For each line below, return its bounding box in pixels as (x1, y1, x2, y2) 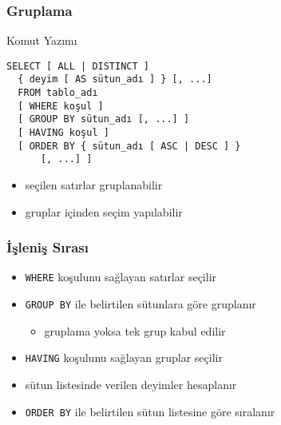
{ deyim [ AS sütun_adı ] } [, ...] (18, 73, 212, 85)
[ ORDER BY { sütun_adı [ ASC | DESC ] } (18, 140, 241, 152)
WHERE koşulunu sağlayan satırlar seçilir (25, 268, 217, 285)
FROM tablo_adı (18, 87, 98, 99)
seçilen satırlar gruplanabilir (25, 177, 163, 193)
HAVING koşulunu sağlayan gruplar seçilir (25, 349, 223, 366)
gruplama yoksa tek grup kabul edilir (44, 322, 226, 339)
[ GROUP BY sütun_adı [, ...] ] (18, 113, 190, 125)
